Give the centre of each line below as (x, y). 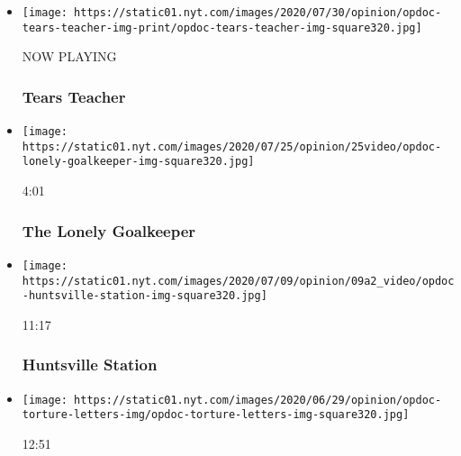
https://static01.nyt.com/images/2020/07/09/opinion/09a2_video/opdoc (238, 281)
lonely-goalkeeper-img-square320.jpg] (138, 162)
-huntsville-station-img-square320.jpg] (145, 296)
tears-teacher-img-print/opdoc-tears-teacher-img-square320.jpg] (222, 27)
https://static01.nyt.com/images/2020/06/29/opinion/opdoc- (258, 400)
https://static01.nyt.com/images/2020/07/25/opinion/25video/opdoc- (232, 146)
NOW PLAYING (69, 56)
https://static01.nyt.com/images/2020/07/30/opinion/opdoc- (258, 13)
